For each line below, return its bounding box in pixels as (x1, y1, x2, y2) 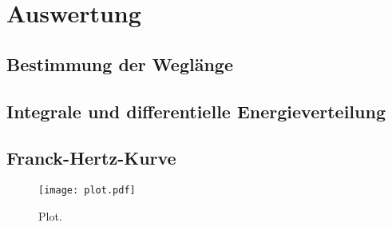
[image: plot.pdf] (38, 185, 136, 197)
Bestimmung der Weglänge (6, 51, 233, 76)
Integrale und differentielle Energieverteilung (6, 98, 386, 123)
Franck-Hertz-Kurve (6, 145, 176, 170)
